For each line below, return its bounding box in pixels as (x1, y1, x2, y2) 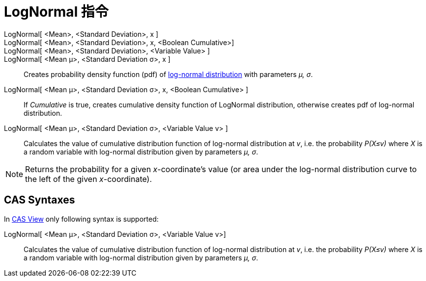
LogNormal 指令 (4, 3, 109, 20)
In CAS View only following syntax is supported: (4, 214, 159, 223)
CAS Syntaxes (4, 194, 75, 206)
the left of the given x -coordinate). (25, 174, 152, 184)
